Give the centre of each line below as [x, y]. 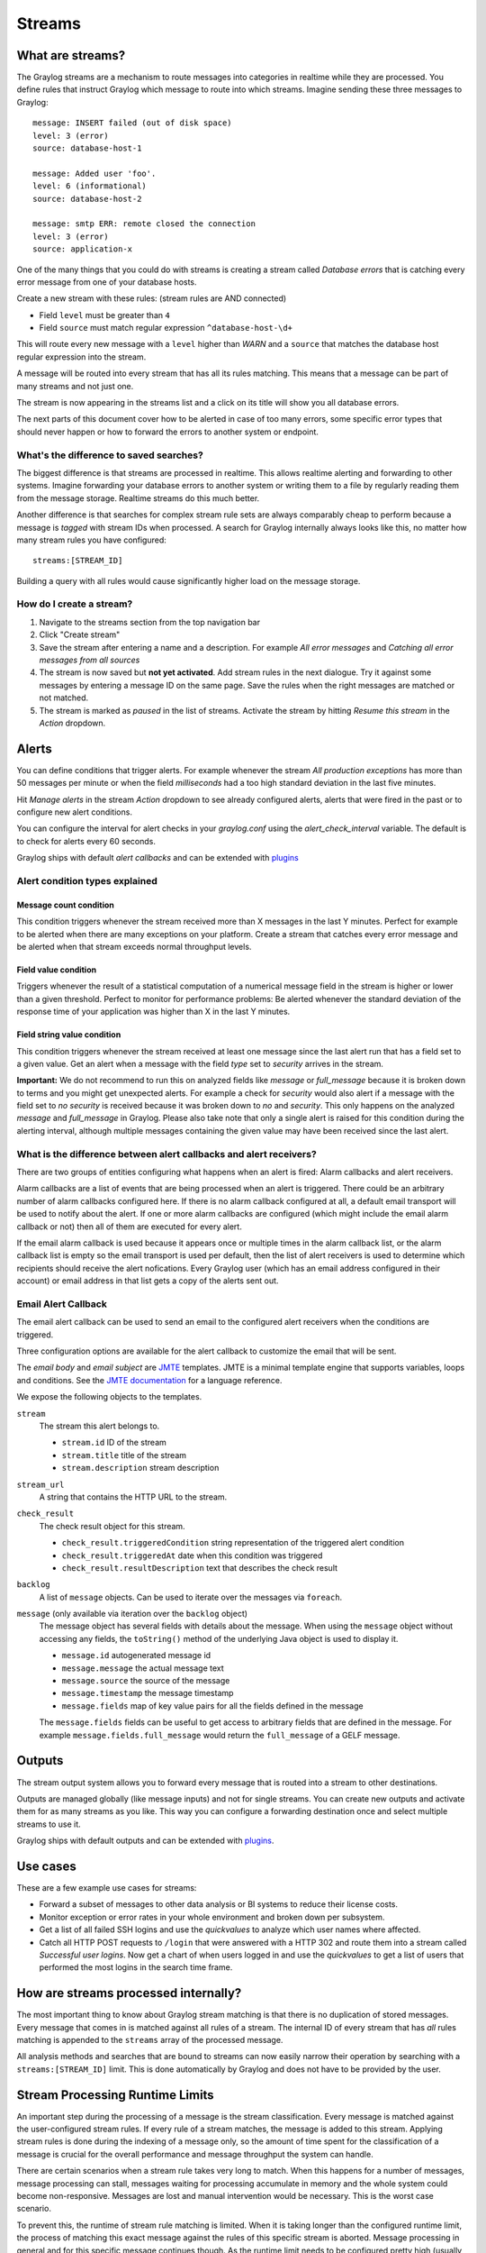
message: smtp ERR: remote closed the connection [144, 224]
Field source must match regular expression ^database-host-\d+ [166, 328]
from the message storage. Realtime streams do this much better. [138, 498]
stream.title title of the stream [124, 1455]
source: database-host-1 [87, 148]
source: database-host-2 [87, 199]
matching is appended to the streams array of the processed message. [150, 2040]
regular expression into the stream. [81, 357]
